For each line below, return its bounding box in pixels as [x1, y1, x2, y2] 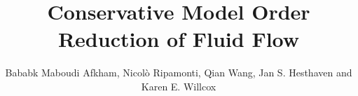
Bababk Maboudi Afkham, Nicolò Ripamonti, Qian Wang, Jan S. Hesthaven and [5, 65, 352, 80]
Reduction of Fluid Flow [57, 25, 300, 53]
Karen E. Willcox [141, 78, 216, 93]
